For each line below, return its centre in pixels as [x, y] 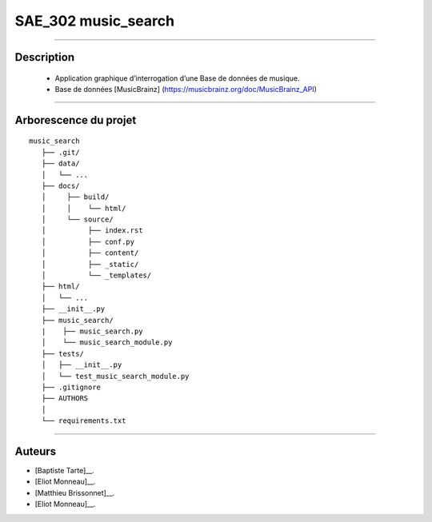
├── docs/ [60, 185]
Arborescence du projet [76, 120]
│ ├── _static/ [90, 264]
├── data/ [60, 163]
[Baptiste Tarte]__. [65, 471]
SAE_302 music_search [95, 21]
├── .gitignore [71, 387]
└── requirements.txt [84, 421]
